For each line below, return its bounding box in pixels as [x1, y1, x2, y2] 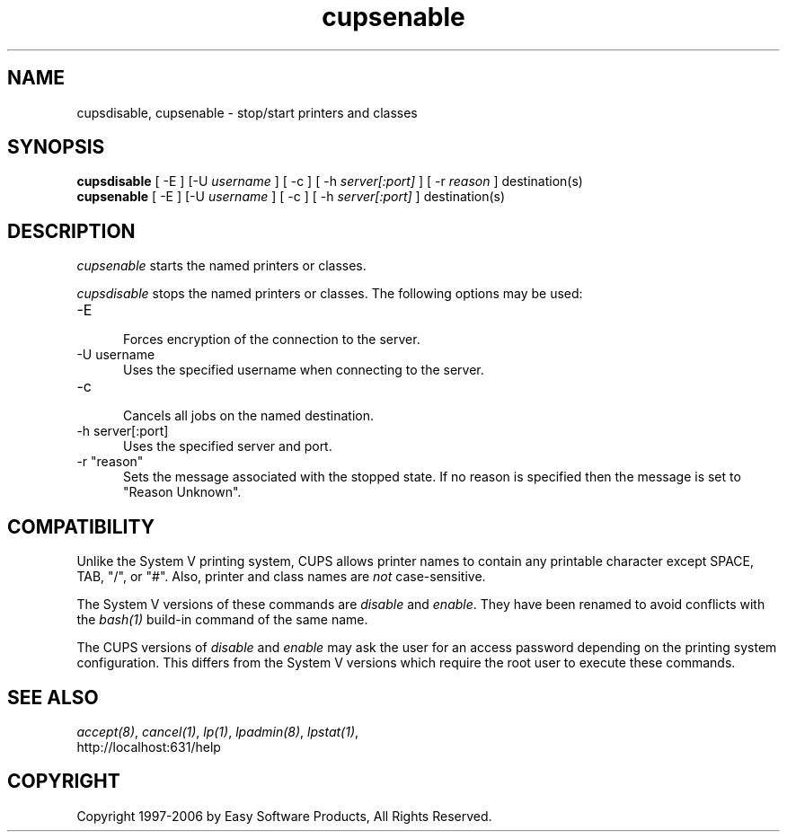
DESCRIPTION [7, 219, 136, 243]
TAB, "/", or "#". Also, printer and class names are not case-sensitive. [76, 569, 486, 585]
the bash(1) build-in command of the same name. [76, 612, 368, 628]
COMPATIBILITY [7, 515, 155, 538]
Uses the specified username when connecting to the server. [123, 362, 484, 378]
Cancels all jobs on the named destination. [123, 408, 375, 424]
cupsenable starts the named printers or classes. [76, 258, 367, 274]
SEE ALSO [7, 685, 99, 709]
